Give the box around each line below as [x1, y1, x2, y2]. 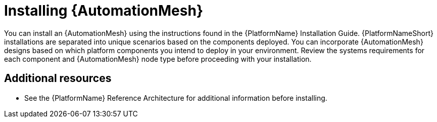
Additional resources [4, 72, 112, 85]
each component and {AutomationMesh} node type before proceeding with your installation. [4, 54, 312, 63]
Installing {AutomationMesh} [4, 2, 204, 19]
